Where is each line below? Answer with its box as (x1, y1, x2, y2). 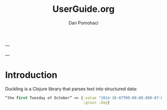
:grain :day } (83, 100, 110, 105)
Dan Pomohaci (69, 20, 98, 26)
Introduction (5, 69, 58, 81)
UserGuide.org (52, 3, 115, 15)
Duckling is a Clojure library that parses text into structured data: (5, 86, 138, 92)
